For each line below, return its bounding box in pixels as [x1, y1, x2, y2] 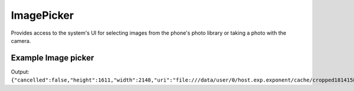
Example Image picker [11, 53, 94, 63]
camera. [11, 37, 31, 44]
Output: [11, 68, 29, 75]
